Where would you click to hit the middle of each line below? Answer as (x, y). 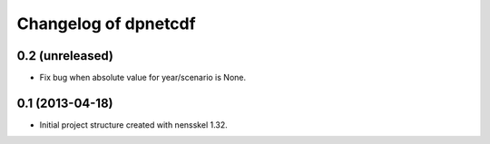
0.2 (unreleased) (65, 56)
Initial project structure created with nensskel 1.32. (134, 125)
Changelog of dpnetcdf (106, 24)
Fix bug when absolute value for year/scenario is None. (143, 78)
